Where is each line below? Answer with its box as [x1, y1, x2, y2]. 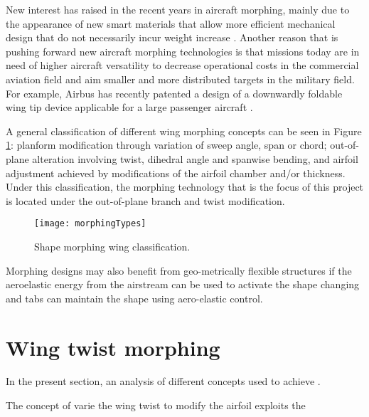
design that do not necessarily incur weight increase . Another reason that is [6, 30, 338, 45]
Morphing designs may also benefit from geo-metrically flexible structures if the [6, 263, 352, 278]
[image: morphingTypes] [34, 218, 146, 229]
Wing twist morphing [6, 332, 220, 361]
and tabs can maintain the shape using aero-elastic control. [6, 290, 263, 305]
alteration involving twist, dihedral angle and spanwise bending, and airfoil [32, 151, 358, 166]
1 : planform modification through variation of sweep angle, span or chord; [6, 137, 327, 152]
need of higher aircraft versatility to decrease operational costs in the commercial [6, 58, 359, 73]
